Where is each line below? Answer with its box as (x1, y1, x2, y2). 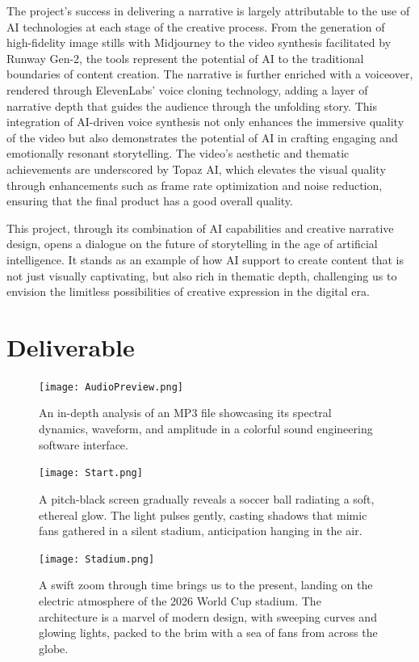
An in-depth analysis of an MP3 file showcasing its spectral (39, 404, 332, 421)
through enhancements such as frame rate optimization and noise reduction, (6, 176, 383, 193)
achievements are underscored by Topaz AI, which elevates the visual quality (6, 160, 386, 177)
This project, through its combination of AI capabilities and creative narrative (6, 219, 394, 236)
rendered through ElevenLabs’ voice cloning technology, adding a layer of (6, 81, 368, 98)
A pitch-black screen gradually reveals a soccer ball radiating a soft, (39, 490, 375, 507)
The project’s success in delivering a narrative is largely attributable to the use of (6, 2, 410, 19)
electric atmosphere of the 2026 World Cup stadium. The (39, 592, 321, 609)
